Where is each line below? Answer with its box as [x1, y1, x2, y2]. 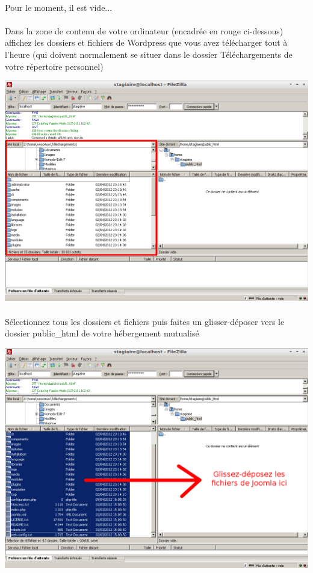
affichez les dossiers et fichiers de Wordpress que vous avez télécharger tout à [5, 36, 288, 49]
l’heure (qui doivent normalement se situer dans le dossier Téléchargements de [5, 48, 293, 60]
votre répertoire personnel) [5, 60, 104, 72]
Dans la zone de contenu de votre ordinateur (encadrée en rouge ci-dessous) [5, 24, 284, 37]
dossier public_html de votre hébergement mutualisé [5, 327, 199, 339]
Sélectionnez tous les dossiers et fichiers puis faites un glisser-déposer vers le [5, 315, 285, 327]
